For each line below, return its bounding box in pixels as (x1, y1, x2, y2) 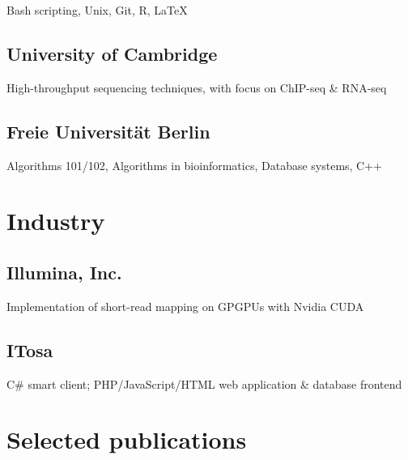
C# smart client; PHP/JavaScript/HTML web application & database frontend (6, 375, 402, 392)
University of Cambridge (6, 40, 218, 66)
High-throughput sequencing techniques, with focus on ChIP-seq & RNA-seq (6, 79, 387, 96)
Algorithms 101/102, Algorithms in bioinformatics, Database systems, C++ (6, 156, 383, 173)
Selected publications (6, 423, 247, 456)
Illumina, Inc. (6, 259, 122, 284)
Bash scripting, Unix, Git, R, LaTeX (6, 2, 188, 18)
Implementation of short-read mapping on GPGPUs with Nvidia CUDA (6, 297, 364, 314)
